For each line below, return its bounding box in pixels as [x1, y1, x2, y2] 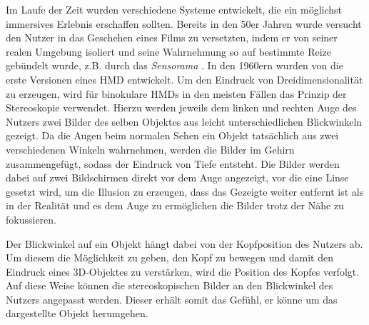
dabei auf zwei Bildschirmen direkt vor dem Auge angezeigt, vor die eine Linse [6, 170, 349, 185]
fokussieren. [6, 211, 56, 226]
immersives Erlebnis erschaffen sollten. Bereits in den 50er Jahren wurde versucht [6, 16, 362, 31]
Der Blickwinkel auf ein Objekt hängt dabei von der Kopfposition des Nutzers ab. [6, 236, 363, 251]
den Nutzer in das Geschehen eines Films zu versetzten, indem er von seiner [6, 30, 338, 45]
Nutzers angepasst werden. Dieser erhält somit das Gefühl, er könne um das [6, 291, 338, 306]
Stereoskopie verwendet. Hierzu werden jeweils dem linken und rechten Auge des [6, 100, 357, 115]
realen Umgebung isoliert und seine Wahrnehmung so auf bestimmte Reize [6, 44, 331, 59]
